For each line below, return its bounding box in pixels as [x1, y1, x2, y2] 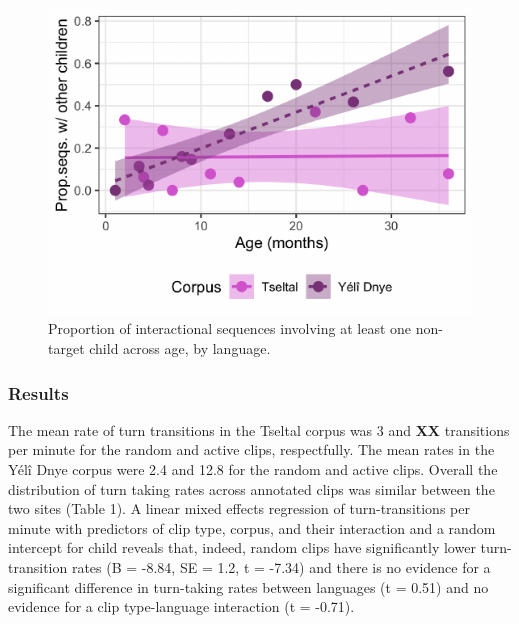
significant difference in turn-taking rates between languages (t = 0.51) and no [8, 576, 489, 597]
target [48, 338, 85, 359]
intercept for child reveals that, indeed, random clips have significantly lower [8, 537, 476, 558]
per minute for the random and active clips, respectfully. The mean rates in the [8, 439, 495, 460]
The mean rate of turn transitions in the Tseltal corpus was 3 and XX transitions [8, 419, 510, 440]
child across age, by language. [89, 338, 271, 359]
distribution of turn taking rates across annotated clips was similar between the [8, 478, 495, 499]
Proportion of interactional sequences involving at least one [48, 318, 412, 339]
